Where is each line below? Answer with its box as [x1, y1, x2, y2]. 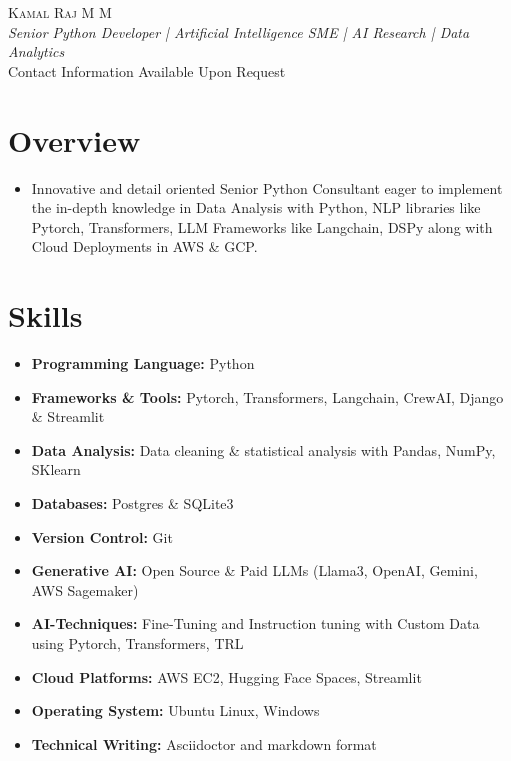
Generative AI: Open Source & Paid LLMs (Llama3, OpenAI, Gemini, [31, 560, 478, 581]
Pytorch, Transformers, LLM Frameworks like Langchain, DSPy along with [31, 216, 493, 237]
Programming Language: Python [31, 353, 255, 373]
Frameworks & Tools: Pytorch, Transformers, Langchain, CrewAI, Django [31, 386, 504, 407]
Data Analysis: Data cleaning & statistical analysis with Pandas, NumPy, [31, 439, 496, 460]
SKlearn [31, 459, 81, 480]
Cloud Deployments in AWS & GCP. [31, 236, 258, 257]
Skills [8, 295, 83, 336]
